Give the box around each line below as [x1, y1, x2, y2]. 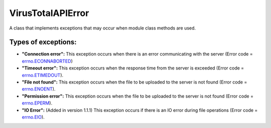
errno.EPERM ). [22, 100, 53, 106]
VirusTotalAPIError [9, 7, 89, 18]
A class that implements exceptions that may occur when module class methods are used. [9, 25, 196, 31]
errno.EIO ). [22, 114, 45, 120]
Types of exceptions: [9, 38, 77, 46]
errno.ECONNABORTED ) [22, 58, 73, 64]
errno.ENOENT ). [22, 86, 56, 92]
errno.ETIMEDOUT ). [22, 72, 64, 78]
